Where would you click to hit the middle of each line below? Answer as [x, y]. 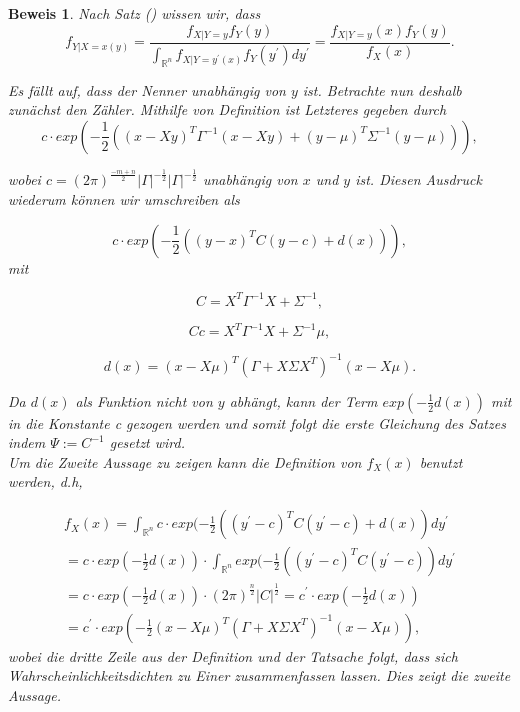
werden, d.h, [45, 481]
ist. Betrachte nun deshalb [382, 89]
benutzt [441, 461]
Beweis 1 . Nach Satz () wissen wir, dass [134, 13]
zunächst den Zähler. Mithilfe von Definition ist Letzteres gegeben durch [227, 109]
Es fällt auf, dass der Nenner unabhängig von [147, 89]
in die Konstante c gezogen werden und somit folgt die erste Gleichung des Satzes [257, 422]
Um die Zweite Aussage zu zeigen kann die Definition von [185, 461]
